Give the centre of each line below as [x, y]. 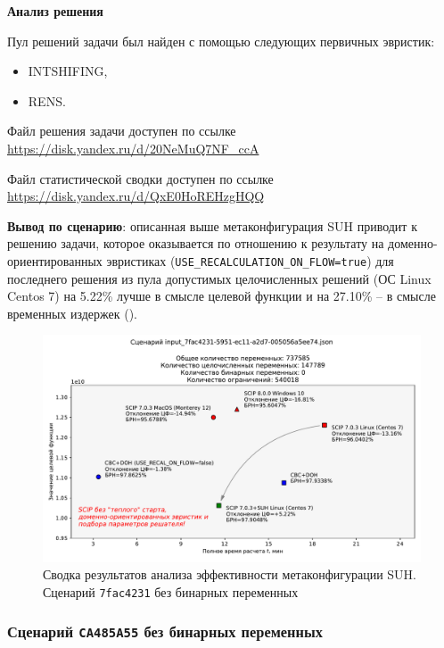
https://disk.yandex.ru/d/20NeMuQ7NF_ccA [133, 148]
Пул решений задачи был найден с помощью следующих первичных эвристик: [221, 41]
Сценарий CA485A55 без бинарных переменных [165, 631]
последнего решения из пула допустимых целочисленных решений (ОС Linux [219, 278]
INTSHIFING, [68, 71]
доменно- [413, 243]
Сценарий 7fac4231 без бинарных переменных [171, 591]
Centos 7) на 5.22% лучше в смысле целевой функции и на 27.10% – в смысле [222, 296]
